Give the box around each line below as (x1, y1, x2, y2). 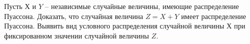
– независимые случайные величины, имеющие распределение (45, 1, 239, 11)
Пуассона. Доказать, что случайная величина (4, 10, 143, 21)
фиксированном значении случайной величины (4, 30, 149, 40)
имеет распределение (181, 10, 246, 21)
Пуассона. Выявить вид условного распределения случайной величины (4, 20, 224, 31)
